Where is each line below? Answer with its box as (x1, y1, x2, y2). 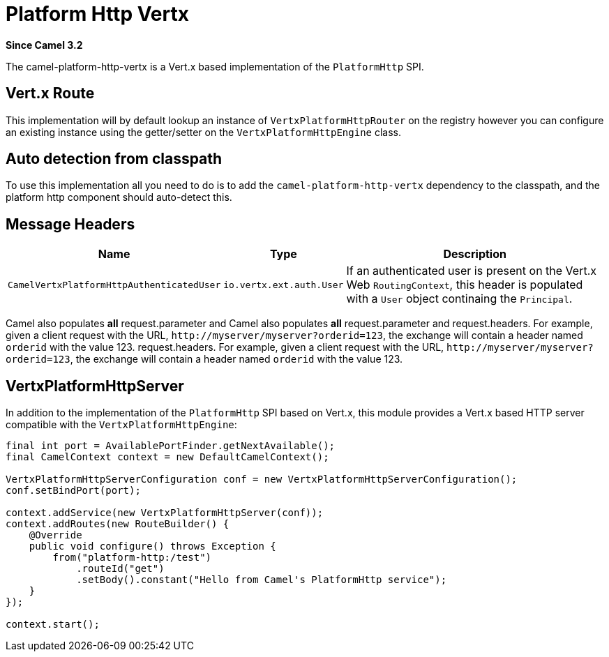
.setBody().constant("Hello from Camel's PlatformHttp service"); (76, 574, 447, 586)
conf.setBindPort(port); (6, 485, 141, 497)
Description (443, 247, 506, 262)
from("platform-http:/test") (52, 552, 212, 564)
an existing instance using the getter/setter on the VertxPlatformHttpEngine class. (6, 126, 402, 138)
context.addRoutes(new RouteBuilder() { (6, 518, 230, 530)
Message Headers (6, 215, 135, 233)
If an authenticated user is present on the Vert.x (346, 264, 597, 278)
